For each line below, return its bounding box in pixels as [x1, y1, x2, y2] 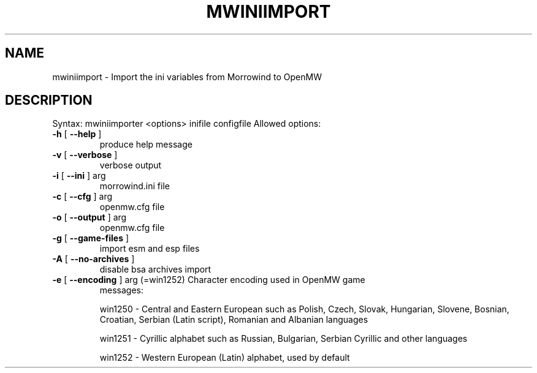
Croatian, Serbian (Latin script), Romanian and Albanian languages [99, 314, 368, 325]
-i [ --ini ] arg [52, 170, 106, 181]
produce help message [99, 139, 192, 150]
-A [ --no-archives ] [52, 254, 135, 265]
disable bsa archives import [99, 264, 211, 275]
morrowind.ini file [99, 181, 170, 192]
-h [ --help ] [52, 129, 102, 140]
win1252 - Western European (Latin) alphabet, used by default [99, 352, 350, 363]
